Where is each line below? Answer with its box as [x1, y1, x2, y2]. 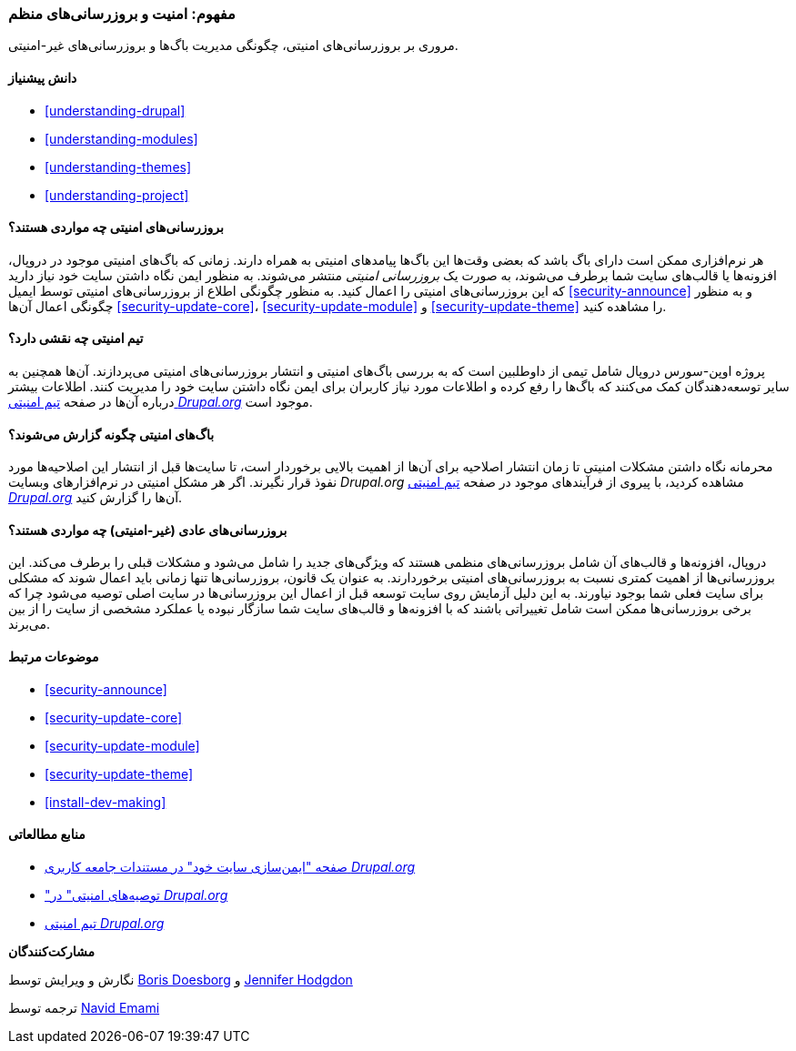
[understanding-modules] [45, 130, 198, 147]
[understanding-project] [45, 187, 189, 203]
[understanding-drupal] [45, 102, 186, 118]
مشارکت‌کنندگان [8, 943, 96, 959]
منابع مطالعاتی [8, 826, 86, 843]
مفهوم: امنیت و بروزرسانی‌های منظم [8, 5, 236, 23]
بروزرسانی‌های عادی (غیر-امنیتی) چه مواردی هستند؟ [8, 521, 287, 538]
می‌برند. [8, 616, 51, 632]
